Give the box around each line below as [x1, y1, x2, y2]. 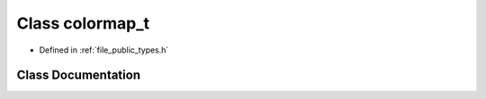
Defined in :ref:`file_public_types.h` [39, 45, 169, 55]
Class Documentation [16, 68, 141, 83]
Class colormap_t [16, 13, 150, 33]
